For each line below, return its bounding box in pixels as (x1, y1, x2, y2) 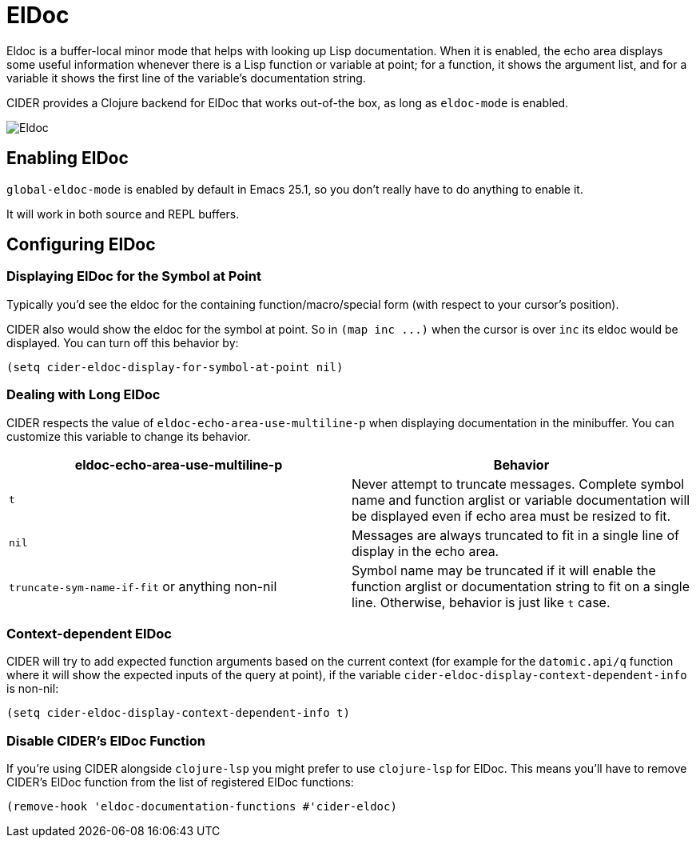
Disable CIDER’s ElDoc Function (6, 732, 205, 749)
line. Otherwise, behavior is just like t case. (352, 594, 610, 610)
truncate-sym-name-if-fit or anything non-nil (9, 578, 277, 594)
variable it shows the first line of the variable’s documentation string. (6, 70, 366, 85)
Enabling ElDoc (6, 148, 129, 169)
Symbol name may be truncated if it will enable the (352, 562, 656, 578)
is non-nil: (6, 682, 59, 696)
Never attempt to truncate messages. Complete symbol (352, 475, 685, 492)
